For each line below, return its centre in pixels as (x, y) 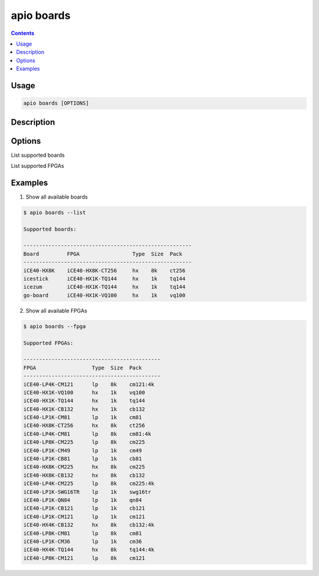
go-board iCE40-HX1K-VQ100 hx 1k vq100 (104, 295)
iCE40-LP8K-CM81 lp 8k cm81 (82, 533)
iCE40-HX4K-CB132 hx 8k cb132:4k (89, 525)
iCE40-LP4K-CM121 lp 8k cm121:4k (89, 384)
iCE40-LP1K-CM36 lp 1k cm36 (82, 541)
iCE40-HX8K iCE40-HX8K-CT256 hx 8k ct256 (104, 270)
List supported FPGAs (38, 166)
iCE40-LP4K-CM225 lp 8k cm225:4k (89, 484)
